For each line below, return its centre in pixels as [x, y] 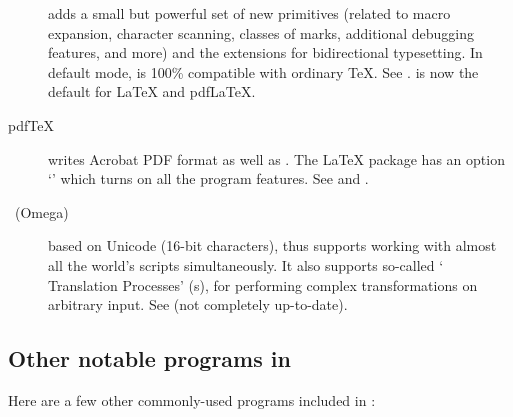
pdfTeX [31, 124]
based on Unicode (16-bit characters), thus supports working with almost [272, 245]
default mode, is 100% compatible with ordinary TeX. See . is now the [263, 71]
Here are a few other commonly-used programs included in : [192, 399]
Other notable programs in [149, 358]
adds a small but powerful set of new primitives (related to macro [249, 13]
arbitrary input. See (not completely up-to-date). [198, 304]
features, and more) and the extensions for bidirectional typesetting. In [265, 52]
